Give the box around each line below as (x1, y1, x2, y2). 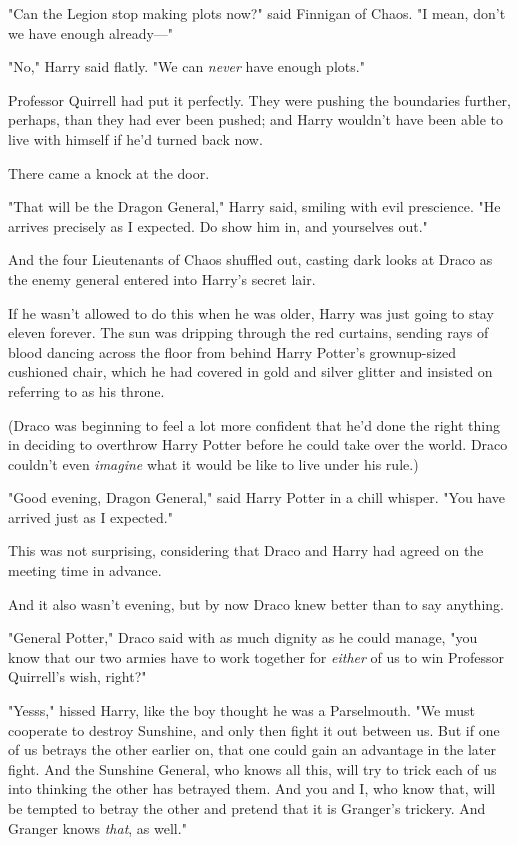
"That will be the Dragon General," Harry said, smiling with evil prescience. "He (8, 196, 501, 217)
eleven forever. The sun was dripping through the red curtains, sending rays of (8, 322, 489, 343)
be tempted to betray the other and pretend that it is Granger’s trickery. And (8, 798, 486, 818)
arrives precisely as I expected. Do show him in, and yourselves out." (8, 215, 428, 236)
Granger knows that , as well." (8, 817, 187, 838)
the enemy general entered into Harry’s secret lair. (8, 268, 316, 289)
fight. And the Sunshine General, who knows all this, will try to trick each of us (8, 758, 497, 779)
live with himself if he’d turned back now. (8, 128, 263, 149)
